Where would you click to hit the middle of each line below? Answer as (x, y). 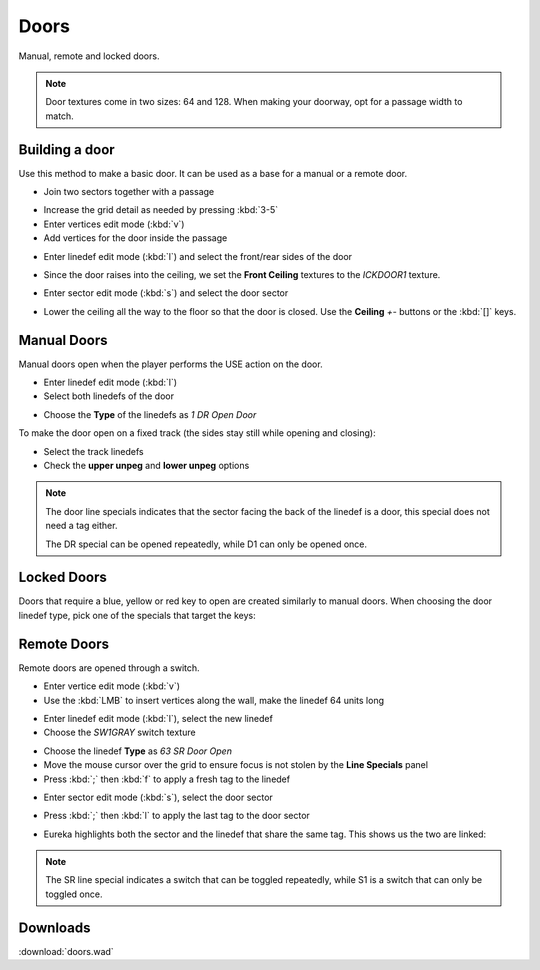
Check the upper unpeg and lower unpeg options (146, 465)
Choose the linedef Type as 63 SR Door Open (137, 751)
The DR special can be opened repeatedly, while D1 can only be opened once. (206, 544)
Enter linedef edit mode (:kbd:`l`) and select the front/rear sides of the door (198, 256)
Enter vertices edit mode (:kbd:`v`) (114, 224)
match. (59, 116)
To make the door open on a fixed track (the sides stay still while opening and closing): (197, 433)
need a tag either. (81, 526)
